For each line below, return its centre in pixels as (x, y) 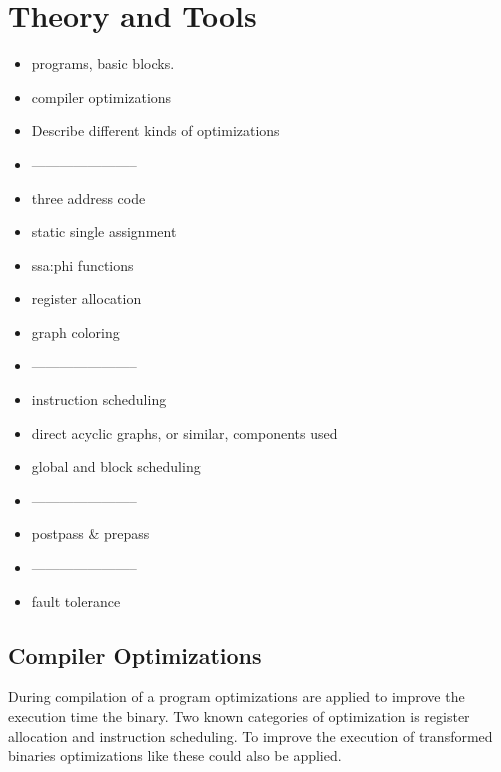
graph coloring (75, 331)
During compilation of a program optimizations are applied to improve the (236, 696)
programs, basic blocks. (103, 63)
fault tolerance (76, 600)
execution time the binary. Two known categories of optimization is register (239, 716)
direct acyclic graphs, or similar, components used (184, 432)
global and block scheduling (116, 466)
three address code (88, 197)
